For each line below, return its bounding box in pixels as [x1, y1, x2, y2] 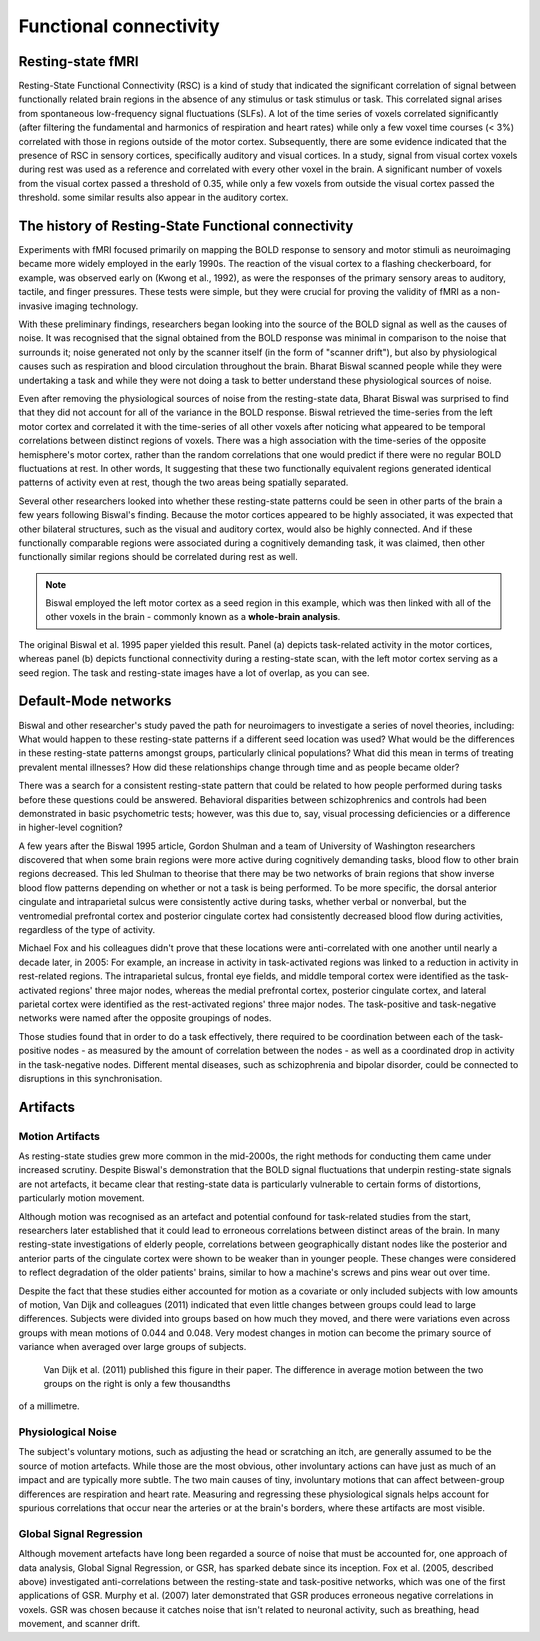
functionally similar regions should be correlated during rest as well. [18, 551, 299, 563]
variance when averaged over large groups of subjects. [18, 1341, 247, 1353]
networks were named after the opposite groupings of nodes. [18, 1012, 272, 1024]
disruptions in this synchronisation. [18, 1072, 163, 1084]
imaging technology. [54, 300, 139, 312]
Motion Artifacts [18, 1129, 100, 1143]
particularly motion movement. [18, 1192, 145, 1204]
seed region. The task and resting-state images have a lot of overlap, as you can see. [18, 666, 370, 679]
